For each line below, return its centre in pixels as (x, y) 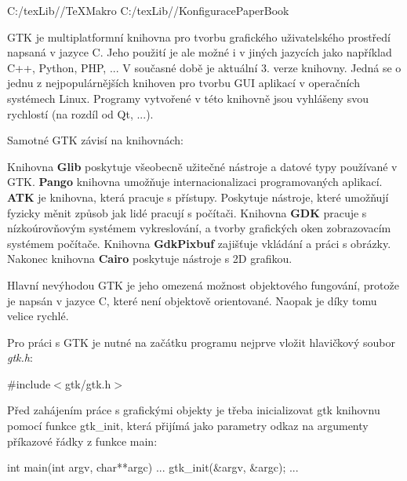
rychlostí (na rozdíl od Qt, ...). (80, 113)
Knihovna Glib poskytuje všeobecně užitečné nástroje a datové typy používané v (202, 166)
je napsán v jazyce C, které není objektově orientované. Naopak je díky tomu (192, 300)
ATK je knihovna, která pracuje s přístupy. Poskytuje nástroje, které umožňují (198, 197)
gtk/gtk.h (88, 383)
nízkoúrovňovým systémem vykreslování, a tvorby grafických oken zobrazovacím (199, 228)
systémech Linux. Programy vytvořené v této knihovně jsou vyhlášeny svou (188, 98)
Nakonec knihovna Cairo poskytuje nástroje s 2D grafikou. (150, 259)
